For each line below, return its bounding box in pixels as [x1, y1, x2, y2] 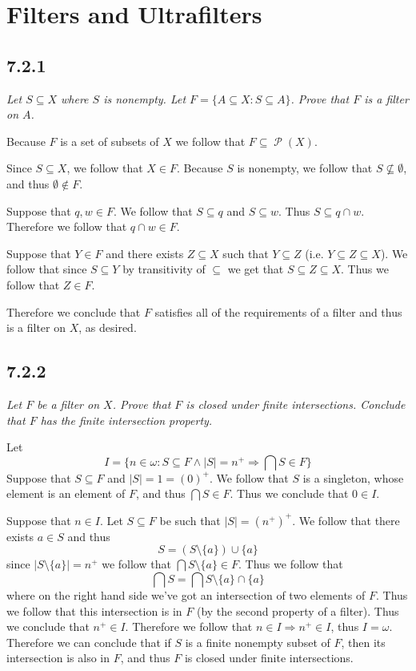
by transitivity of [122, 261, 206, 277]
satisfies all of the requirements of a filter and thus [154, 303, 402, 320]
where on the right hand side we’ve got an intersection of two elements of [6, 587, 366, 604]
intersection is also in [6, 649, 110, 666]
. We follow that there [292, 511, 400, 528]
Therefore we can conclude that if [6, 633, 171, 650]
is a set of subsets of [60, 132, 159, 149]
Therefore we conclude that [6, 303, 141, 320]
